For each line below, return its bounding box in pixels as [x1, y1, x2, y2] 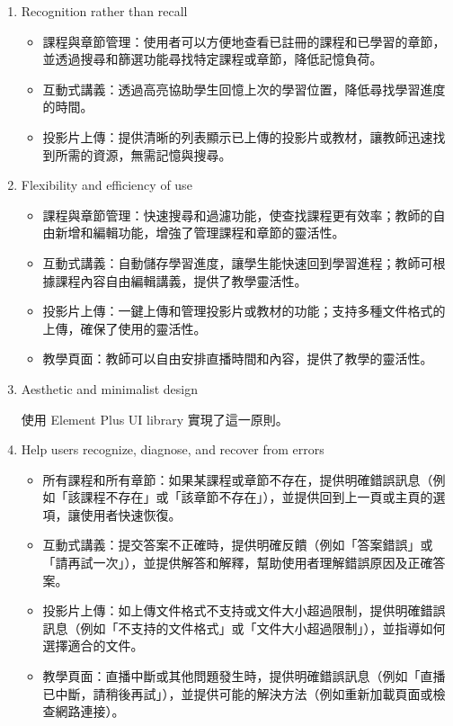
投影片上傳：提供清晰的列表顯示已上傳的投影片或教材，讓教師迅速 [42, 127, 433, 146]
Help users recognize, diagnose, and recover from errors [21, 440, 324, 459]
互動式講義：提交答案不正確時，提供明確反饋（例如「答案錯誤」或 [42, 535, 433, 554]
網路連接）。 [55, 702, 125, 721]
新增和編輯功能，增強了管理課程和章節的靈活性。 [55, 223, 345, 242]
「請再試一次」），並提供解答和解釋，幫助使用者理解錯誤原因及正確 [42, 553, 433, 572]
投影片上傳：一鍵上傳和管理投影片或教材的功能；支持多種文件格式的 [42, 301, 446, 320]
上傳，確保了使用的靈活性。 [42, 318, 207, 337]
